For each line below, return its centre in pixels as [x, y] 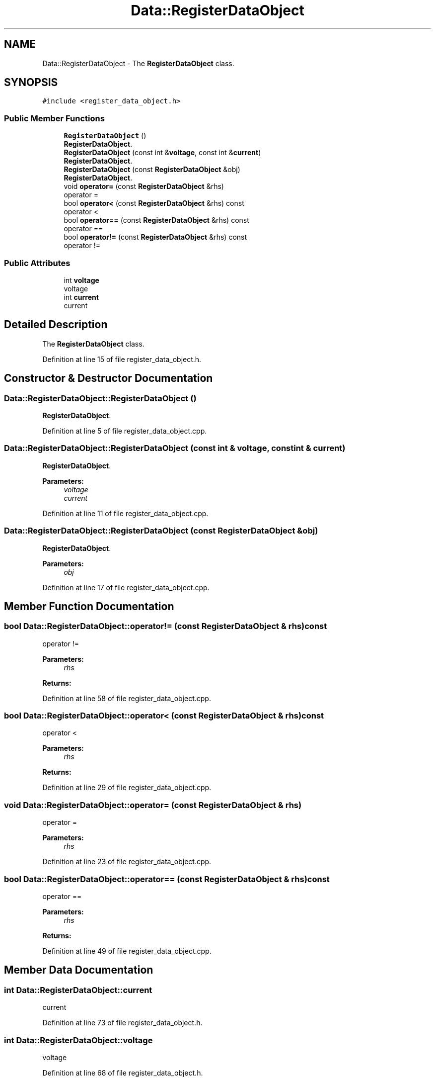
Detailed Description [56, 325]
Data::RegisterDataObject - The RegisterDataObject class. [138, 63]
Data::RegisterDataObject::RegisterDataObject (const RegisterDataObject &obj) [161, 531]
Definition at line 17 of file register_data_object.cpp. [126, 587]
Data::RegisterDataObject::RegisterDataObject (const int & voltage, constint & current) [175, 448]
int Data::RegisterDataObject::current [78, 990]
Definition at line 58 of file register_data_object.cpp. [127, 698]
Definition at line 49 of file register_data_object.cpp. [127, 951]
